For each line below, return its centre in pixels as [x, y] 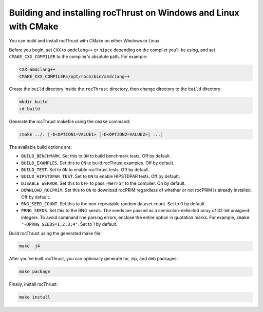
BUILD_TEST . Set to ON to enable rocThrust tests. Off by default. [86, 169]
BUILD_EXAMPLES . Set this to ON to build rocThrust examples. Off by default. [98, 163]
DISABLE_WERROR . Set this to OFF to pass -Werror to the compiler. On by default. [103, 183]
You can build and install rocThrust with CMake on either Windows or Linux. [85, 41]
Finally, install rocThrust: [33, 284]
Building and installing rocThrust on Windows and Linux [124, 13]
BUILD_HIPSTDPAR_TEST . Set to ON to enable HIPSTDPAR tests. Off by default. [101, 176]
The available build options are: [40, 147]
